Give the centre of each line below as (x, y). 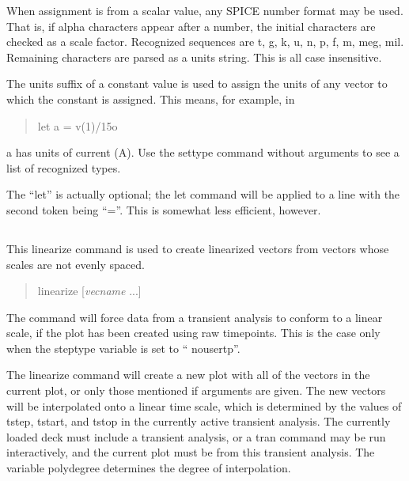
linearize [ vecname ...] (89, 291)
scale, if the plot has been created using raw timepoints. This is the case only (193, 333)
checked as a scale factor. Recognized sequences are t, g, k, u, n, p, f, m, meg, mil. (205, 42)
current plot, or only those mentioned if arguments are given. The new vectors (196, 390)
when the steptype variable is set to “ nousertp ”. (123, 348)
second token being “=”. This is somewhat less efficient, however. (164, 209)
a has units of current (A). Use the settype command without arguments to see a (203, 152)
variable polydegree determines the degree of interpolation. (149, 468)
